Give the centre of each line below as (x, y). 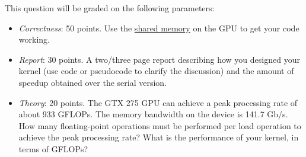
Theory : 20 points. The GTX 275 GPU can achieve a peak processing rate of (158, 102)
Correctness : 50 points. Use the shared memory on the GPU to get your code (159, 28)
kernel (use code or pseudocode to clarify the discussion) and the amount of (156, 71)
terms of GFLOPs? (53, 148)
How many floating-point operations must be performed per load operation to (160, 125)
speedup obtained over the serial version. (93, 82)
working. (34, 39)
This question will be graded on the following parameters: (110, 8)
